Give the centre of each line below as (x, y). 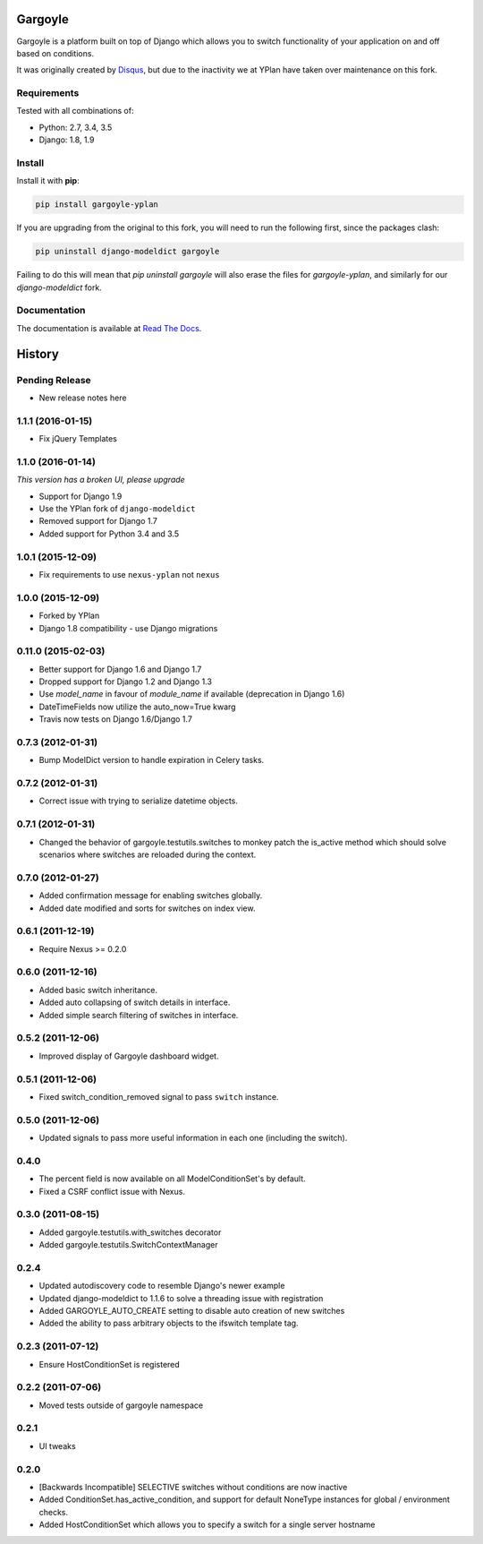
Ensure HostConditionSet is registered (110, 1364)
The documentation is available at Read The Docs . (109, 328)
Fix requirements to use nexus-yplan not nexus (129, 574)
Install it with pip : (48, 181)
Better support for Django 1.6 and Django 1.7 (120, 669)
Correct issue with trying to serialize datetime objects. (139, 801)
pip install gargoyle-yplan (97, 205)
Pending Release (54, 380)
